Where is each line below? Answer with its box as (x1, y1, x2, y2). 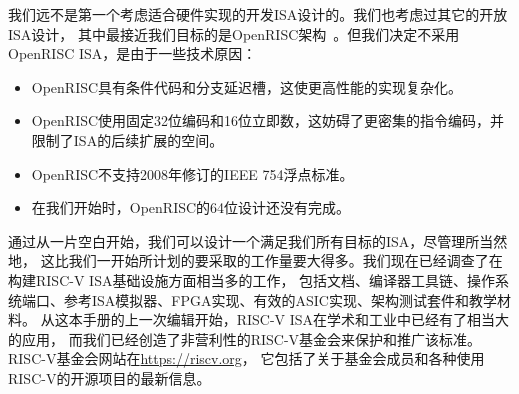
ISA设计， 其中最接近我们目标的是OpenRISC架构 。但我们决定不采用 (8, 23, 460, 44)
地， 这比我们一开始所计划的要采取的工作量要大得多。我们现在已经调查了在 (8, 250, 503, 271)
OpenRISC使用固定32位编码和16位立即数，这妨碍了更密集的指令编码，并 (31, 110, 505, 131)
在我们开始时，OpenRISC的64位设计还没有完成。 (31, 197, 351, 218)
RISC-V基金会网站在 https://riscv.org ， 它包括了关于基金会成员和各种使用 (8, 348, 485, 369)
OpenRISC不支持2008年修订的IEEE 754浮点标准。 (31, 163, 354, 184)
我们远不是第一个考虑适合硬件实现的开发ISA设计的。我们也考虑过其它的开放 (8, 4, 508, 24)
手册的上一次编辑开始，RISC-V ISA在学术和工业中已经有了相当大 (82, 309, 510, 330)
